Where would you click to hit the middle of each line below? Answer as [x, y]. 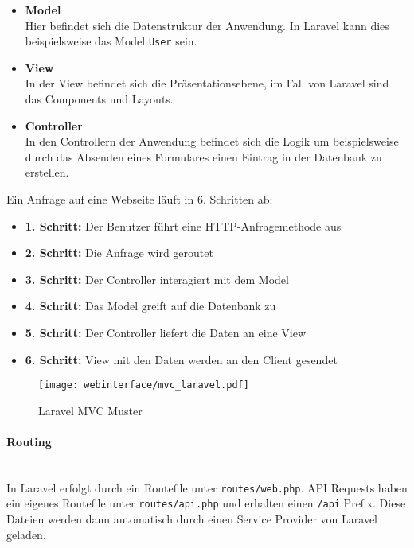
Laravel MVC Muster [90, 410]
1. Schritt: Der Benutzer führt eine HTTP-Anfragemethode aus [183, 225]
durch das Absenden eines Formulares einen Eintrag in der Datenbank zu [203, 156]
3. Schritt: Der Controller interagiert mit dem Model [157, 279]
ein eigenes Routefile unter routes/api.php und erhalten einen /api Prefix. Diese [206, 503]
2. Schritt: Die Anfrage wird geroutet [119, 253]
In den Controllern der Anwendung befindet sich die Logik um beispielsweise [212, 141]
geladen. [26, 534]
